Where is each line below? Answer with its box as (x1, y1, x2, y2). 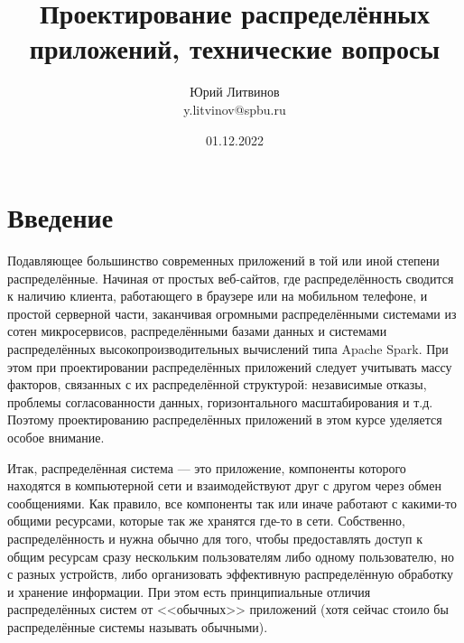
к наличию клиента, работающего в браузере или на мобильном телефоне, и (7, 286, 428, 305)
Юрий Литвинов (190, 82, 280, 101)
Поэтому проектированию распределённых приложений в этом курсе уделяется (7, 410, 442, 429)
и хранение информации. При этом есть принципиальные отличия (7, 582, 371, 601)
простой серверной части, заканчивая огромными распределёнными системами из (7, 303, 457, 322)
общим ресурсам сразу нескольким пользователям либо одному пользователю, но (7, 546, 454, 565)
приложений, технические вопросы (29, 30, 441, 67)
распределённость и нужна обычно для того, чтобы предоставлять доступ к (7, 528, 422, 547)
